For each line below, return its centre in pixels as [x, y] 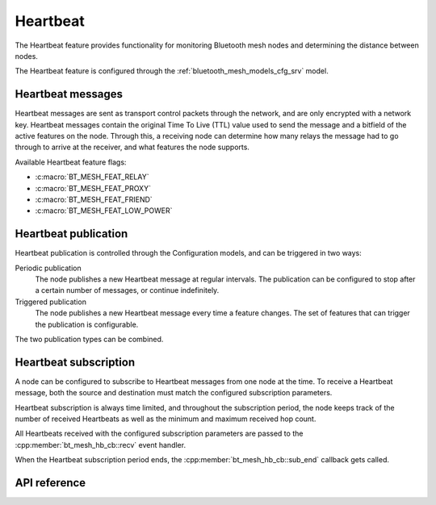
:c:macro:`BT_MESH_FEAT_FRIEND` [94, 199]
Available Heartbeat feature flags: [71, 162]
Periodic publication [48, 268]
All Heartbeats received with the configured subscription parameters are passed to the [159, 434]
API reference [50, 483]
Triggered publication [50, 302]
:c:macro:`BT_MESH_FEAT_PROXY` [93, 188]
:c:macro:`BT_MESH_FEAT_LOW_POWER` [104, 211]
